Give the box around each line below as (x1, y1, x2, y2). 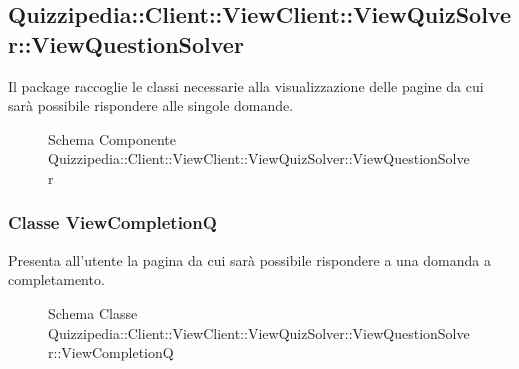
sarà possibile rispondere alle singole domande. (8, 95, 294, 116)
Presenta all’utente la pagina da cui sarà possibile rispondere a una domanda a (8, 249, 491, 270)
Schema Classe (48, 302, 138, 323)
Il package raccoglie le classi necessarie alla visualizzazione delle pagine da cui (8, 75, 484, 96)
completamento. (8, 269, 105, 290)
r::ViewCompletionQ (48, 342, 174, 363)
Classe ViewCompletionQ (8, 210, 217, 235)
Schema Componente (48, 128, 176, 149)
